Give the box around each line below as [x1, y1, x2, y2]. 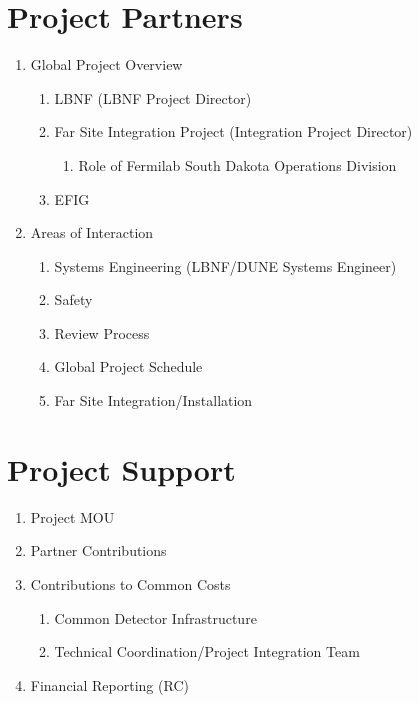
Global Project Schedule [54, 356, 203, 377]
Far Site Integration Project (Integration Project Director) [54, 121, 413, 142]
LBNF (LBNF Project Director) [54, 87, 252, 108]
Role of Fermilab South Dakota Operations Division [78, 154, 397, 175]
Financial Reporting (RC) [30, 674, 189, 695]
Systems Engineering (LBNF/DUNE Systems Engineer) [54, 255, 397, 276]
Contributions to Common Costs [30, 573, 231, 594]
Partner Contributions [30, 540, 167, 561]
